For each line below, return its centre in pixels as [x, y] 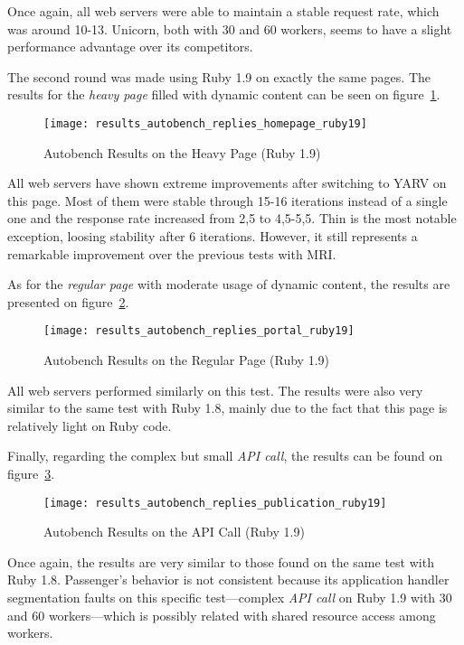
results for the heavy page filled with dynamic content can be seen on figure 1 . [224, 94]
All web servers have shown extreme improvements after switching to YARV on [227, 183]
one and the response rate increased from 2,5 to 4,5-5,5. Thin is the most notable [232, 218]
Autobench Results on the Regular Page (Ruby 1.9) [186, 360]
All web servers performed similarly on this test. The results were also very [215, 390]
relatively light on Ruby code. [90, 425]
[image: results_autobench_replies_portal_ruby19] [199, 331]
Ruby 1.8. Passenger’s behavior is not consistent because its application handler [228, 580]
